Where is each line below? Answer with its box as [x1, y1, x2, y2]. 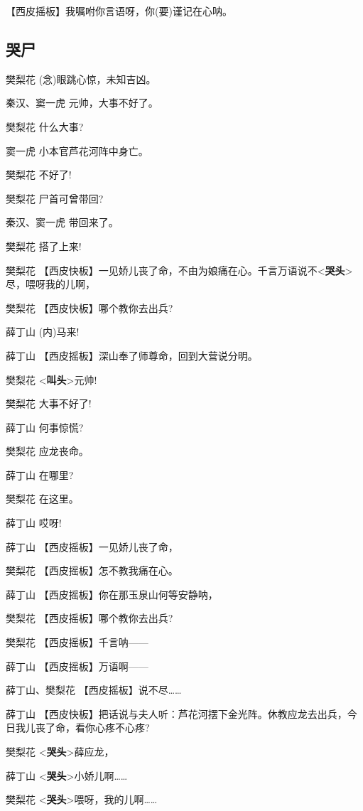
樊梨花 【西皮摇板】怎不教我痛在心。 [6, 563, 178, 578]
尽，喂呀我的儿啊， [6, 276, 95, 291]
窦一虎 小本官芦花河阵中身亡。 [6, 143, 148, 158]
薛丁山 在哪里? [6, 467, 74, 482]
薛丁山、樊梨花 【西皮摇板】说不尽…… [6, 682, 182, 697]
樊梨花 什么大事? [6, 119, 84, 134]
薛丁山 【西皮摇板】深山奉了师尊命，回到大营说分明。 [6, 348, 258, 362]
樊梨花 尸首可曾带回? [6, 190, 104, 205]
